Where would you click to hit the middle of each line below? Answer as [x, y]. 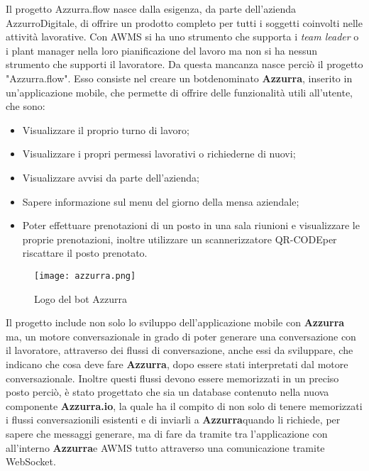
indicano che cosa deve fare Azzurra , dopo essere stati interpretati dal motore [177, 364]
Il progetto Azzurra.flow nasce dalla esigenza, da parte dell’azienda [151, 9]
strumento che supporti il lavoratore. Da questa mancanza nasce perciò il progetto [184, 64]
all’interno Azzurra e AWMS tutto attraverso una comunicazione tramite [165, 447]
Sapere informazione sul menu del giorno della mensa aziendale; [161, 201]
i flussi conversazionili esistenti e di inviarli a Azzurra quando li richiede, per [173, 420]
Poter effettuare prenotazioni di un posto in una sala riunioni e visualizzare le [191, 225]
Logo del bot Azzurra [81, 298]
